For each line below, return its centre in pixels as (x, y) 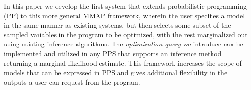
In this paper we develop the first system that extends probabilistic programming (125, 6)
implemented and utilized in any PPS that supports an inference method (113, 53)
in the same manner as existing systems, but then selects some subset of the (117, 25)
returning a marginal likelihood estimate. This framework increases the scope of (123, 63)
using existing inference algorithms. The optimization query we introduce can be (124, 44)
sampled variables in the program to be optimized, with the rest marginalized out (126, 34)
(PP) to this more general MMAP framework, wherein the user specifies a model (125, 15)
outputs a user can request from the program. (72, 82)
